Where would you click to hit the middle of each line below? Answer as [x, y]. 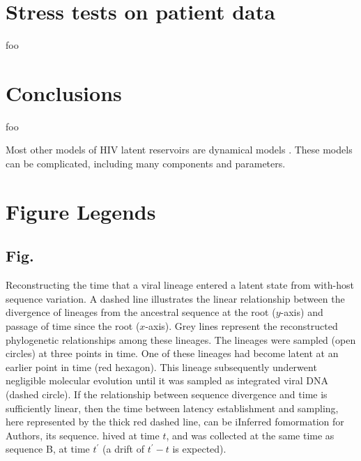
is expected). [199, 449]
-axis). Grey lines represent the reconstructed [241, 325]
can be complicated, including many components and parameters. [146, 164]
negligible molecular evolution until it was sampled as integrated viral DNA [167, 380]
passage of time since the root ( [73, 325]
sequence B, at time [48, 449]
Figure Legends [81, 211]
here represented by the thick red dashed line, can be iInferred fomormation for [175, 422]
